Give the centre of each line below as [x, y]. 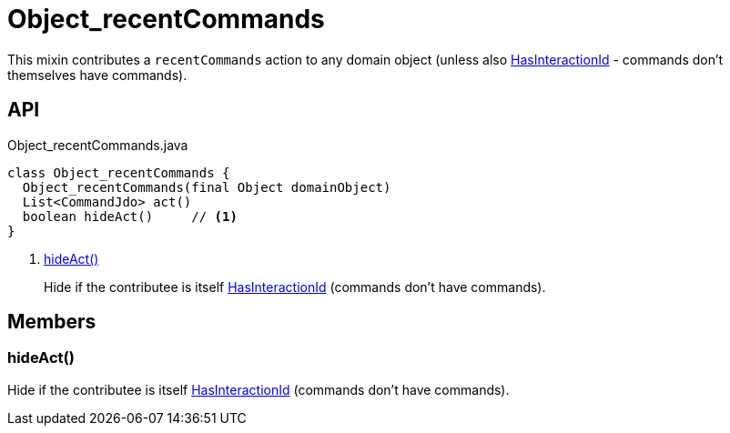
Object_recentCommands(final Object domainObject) [207, 187]
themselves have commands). [97, 75]
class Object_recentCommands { [119, 172]
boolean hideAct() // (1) [130, 216]
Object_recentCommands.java [98, 145]
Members [52, 322]
